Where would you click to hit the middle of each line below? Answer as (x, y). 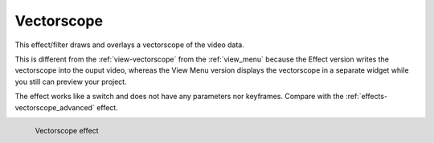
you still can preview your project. (71, 81)
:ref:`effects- (367, 97)
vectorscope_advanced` (55, 107)
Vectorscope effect (67, 130)
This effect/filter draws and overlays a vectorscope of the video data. (129, 45)
